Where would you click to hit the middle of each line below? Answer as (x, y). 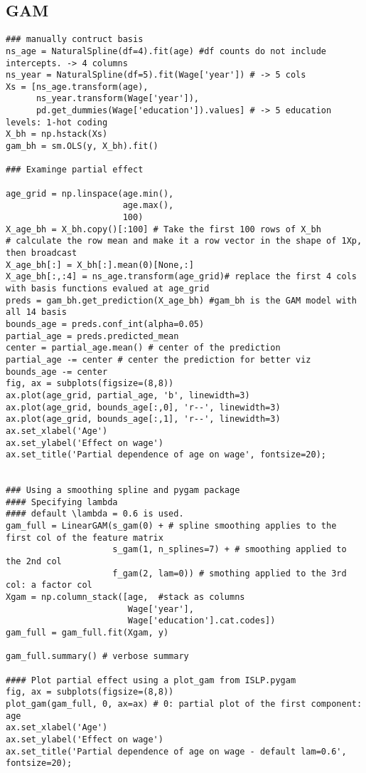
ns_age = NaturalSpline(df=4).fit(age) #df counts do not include (166, 51)
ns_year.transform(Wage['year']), (118, 99)
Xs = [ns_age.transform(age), (77, 87)
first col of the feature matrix (85, 538)
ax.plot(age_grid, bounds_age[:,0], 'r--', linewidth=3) (143, 407)
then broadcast (42, 253)
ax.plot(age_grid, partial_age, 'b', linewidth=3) (128, 395)
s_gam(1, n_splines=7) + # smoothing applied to (230, 550)
